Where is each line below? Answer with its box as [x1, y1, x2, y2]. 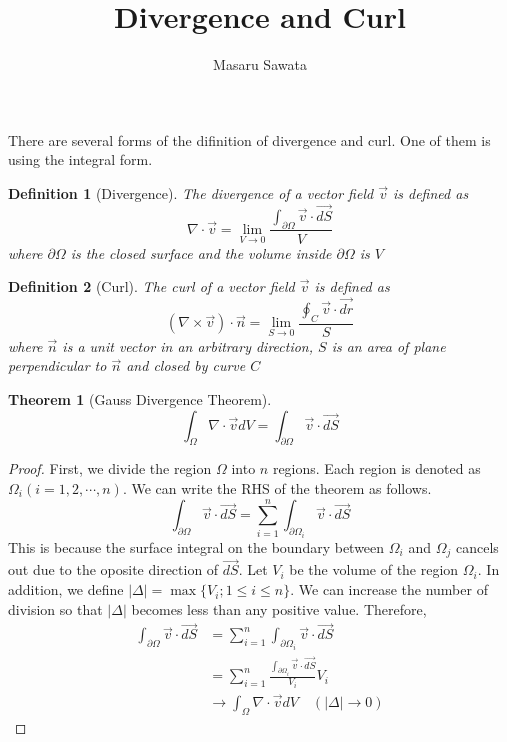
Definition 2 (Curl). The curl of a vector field [8, 276, 295, 297]
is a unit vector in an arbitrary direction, [62, 335, 314, 356]
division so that [8, 598, 103, 619]
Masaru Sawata [213, 54, 307, 75]
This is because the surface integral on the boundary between [8, 536, 385, 557]
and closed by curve [126, 355, 246, 376]
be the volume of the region [289, 559, 459, 580]
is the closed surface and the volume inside [70, 242, 332, 263]
